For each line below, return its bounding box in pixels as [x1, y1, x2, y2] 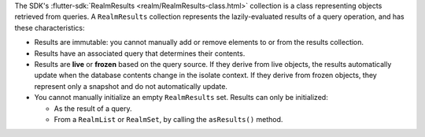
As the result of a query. [54, 103, 133, 113]
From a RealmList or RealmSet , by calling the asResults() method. [54, 114, 283, 124]
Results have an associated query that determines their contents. [34, 48, 246, 58]
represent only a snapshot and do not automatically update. [34, 81, 228, 91]
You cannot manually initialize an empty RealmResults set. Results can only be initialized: [34, 93, 328, 102]
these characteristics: [14, 23, 85, 32]
